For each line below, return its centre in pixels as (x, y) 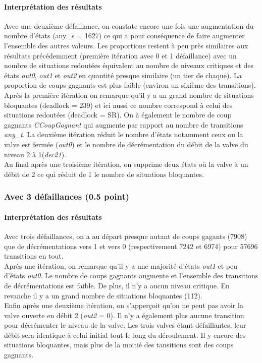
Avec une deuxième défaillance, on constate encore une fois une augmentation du (129, 25)
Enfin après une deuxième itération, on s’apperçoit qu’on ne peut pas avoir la (124, 305)
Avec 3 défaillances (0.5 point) (67, 196)
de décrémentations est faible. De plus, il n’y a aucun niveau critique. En (117, 285)
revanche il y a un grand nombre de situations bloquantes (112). (103, 295)
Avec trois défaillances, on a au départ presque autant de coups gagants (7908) (126, 236)
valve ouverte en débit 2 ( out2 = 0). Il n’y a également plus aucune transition (124, 315)
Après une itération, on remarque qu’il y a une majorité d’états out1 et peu (121, 265)
